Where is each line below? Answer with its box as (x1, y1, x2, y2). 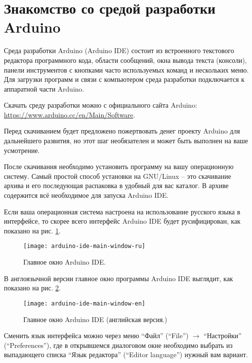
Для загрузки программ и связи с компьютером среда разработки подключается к (4, 74, 245, 84)
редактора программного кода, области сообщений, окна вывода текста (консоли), (4, 55, 247, 65)
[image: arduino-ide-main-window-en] (23, 300, 145, 307)
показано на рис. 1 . (4, 225, 61, 235)
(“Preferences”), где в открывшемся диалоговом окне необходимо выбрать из (4, 340, 233, 350)
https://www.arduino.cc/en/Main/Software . (4, 109, 135, 119)
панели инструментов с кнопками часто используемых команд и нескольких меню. (4, 64, 249, 75)
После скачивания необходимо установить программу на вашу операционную (4, 161, 234, 172)
